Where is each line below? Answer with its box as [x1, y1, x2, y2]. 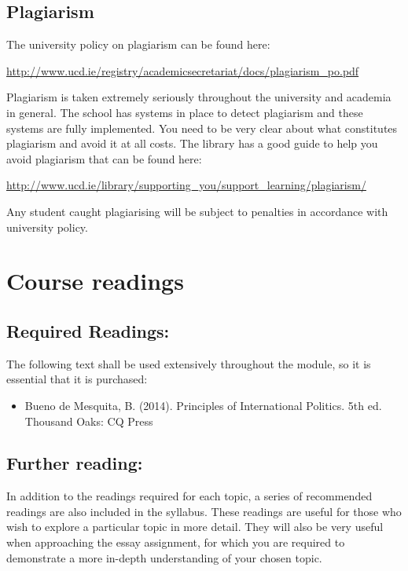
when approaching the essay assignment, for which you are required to [6, 534, 345, 551]
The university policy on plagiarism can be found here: [6, 36, 270, 53]
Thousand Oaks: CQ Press [24, 412, 153, 429]
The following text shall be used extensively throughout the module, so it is [6, 355, 371, 372]
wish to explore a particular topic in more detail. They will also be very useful [6, 518, 384, 535]
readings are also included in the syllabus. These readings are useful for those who [6, 503, 402, 519]
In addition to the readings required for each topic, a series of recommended [6, 488, 373, 504]
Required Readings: [6, 318, 170, 342]
